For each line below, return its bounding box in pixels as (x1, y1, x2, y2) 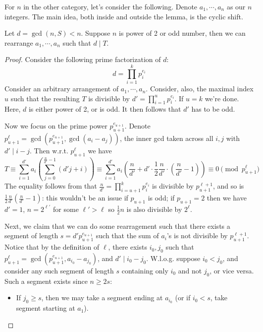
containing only (121, 265, 168, 275)
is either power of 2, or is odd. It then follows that (28, 104, 181, 114)
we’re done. (205, 93, 239, 103)
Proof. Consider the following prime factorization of (4, 54, 161, 65)
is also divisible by (126, 203, 182, 214)
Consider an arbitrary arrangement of (4, 83, 119, 94)
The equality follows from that (4, 181, 97, 191)
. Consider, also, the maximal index (146, 83, 254, 94)
